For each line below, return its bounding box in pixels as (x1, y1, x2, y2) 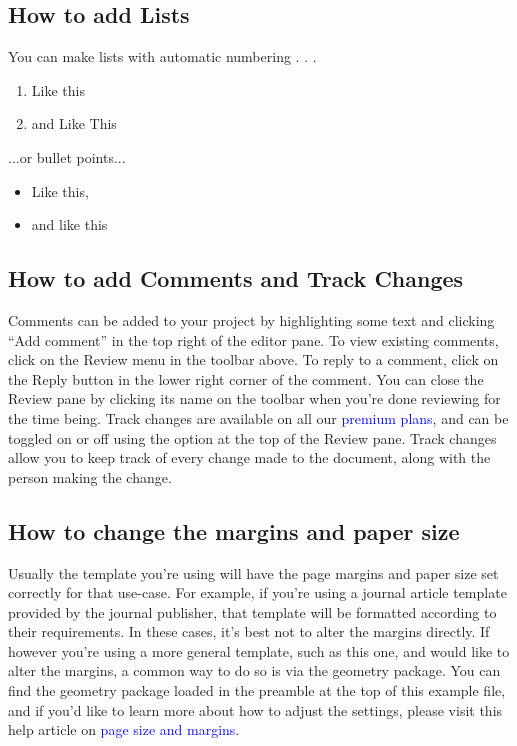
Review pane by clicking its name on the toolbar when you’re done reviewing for (8, 388, 501, 409)
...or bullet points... (8, 146, 126, 167)
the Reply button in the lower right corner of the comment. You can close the (8, 368, 484, 389)
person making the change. (8, 466, 172, 487)
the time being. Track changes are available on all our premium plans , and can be (8, 407, 509, 428)
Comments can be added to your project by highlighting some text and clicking (8, 309, 495, 330)
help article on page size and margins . (8, 719, 240, 740)
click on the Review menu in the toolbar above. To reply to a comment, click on (8, 349, 499, 370)
